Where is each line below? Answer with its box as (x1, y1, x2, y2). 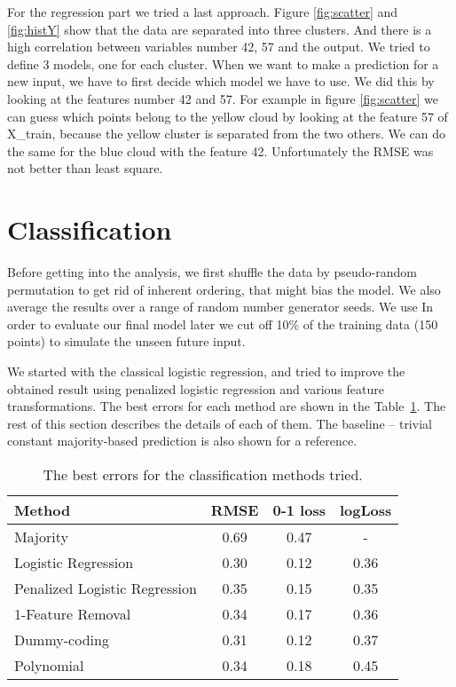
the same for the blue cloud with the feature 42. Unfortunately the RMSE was (7, 141, 434, 160)
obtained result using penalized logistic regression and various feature (7, 379, 384, 398)
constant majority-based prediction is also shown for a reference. (7, 431, 358, 450)
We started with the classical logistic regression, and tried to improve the (7, 362, 405, 381)
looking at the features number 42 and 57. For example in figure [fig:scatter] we (7, 89, 438, 107)
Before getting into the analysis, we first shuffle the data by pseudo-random (7, 263, 417, 281)
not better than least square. (7, 159, 163, 178)
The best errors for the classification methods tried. (43, 464, 363, 485)
